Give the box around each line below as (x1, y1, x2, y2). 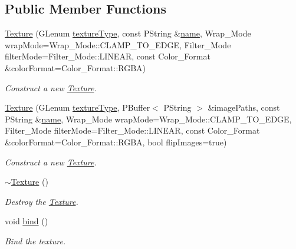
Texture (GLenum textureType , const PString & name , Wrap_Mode (5, 27, 251, 39)
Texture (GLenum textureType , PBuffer (5, 101, 150, 114)
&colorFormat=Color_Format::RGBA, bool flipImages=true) (5, 135, 227, 148)
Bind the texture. (5, 234, 66, 247)
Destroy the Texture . (5, 195, 78, 207)
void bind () (5, 215, 48, 227)
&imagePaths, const (208, 101, 280, 114)
